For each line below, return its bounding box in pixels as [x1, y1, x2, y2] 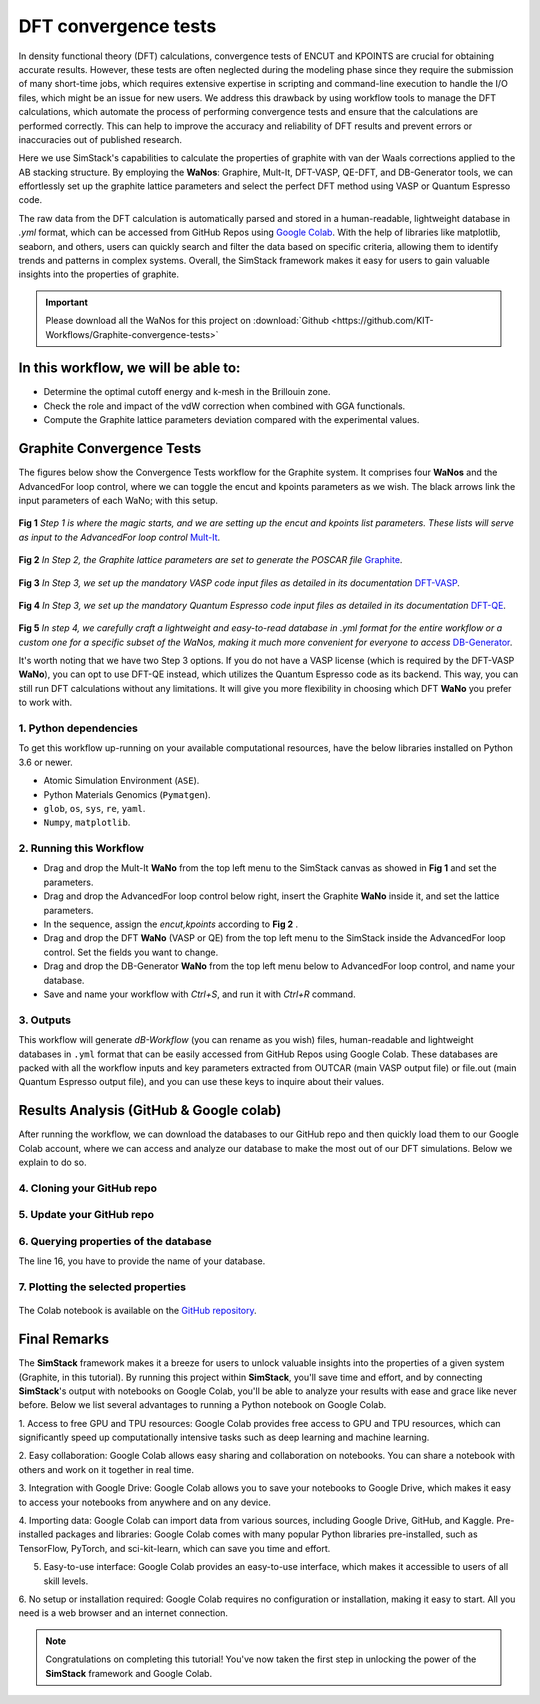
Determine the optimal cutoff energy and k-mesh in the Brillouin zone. [43, 386, 331, 398]
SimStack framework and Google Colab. [45, 1667, 213, 1679]
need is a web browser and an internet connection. [18, 1607, 229, 1619]
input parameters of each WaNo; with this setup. [18, 494, 219, 506]
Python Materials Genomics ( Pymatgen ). [43, 788, 211, 800]
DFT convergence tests [18, 15, 217, 37]
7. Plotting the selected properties [18, 1280, 187, 1294]
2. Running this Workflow [18, 841, 145, 855]
